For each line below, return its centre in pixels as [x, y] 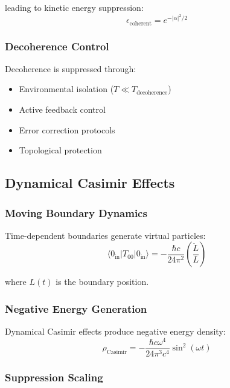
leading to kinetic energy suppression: [74, 7]
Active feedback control [62, 109]
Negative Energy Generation [76, 308]
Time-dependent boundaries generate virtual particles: [105, 235]
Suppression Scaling [54, 377]
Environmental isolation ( [66, 89]
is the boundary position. [102, 282]
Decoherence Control [57, 46]
